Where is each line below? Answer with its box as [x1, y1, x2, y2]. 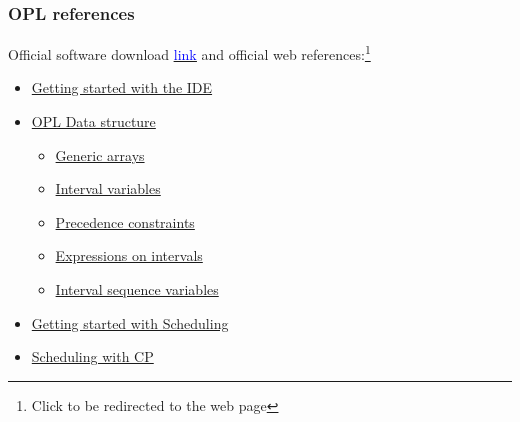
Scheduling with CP [31, 346, 154, 367]
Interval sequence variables [55, 279, 219, 300]
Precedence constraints [55, 211, 195, 232]
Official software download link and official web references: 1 [8, 41, 371, 64]
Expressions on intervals [55, 245, 203, 266]
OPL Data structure [31, 111, 156, 132]
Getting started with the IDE [31, 77, 213, 98]
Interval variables [55, 178, 161, 199]
